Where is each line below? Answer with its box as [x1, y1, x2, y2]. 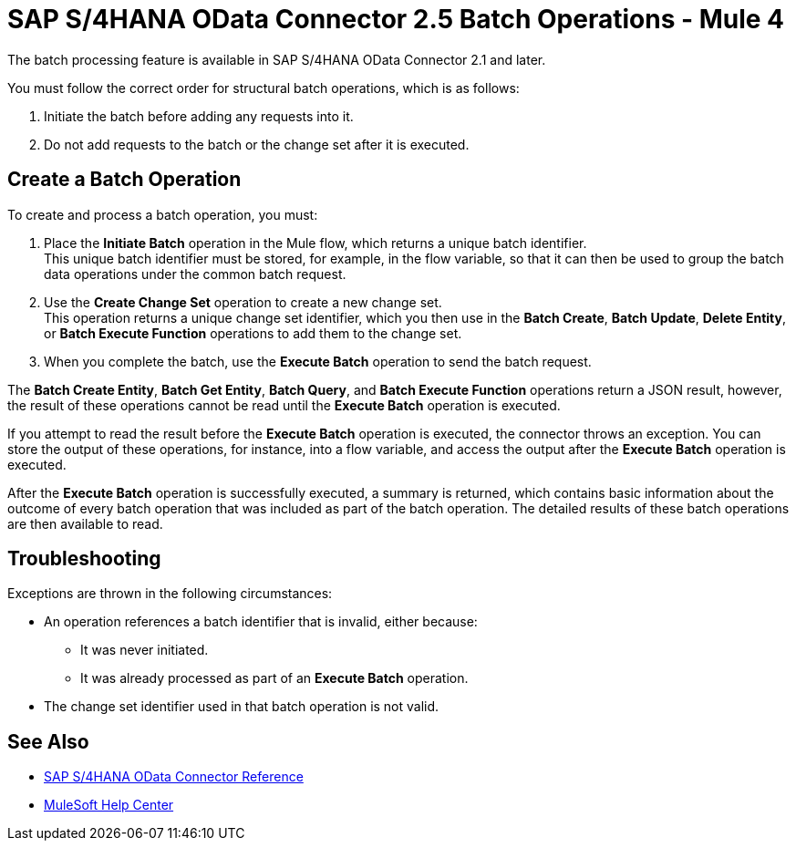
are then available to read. [7, 515, 163, 532]
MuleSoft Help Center [44, 797, 174, 813]
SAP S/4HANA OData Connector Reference [44, 769, 304, 785]
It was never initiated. [80, 642, 209, 658]
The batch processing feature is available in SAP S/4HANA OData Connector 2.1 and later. [7, 51, 546, 67]
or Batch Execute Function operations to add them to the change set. [44, 325, 462, 341]
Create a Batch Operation [7, 168, 242, 191]
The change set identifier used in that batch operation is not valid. [44, 698, 439, 715]
